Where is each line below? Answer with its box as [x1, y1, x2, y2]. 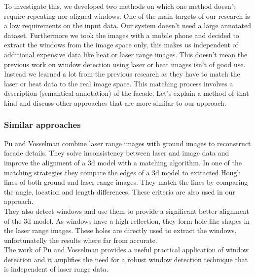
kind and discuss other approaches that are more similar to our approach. [4, 97, 226, 108]
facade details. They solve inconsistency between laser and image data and [4, 148, 229, 158]
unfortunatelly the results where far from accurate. [4, 235, 157, 245]
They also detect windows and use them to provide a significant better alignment [4, 205, 249, 216]
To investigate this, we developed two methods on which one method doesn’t [4, 1, 236, 11]
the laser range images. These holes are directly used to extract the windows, [4, 225, 237, 236]
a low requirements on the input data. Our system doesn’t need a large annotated [4, 20, 251, 31]
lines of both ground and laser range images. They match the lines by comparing [4, 177, 248, 187]
